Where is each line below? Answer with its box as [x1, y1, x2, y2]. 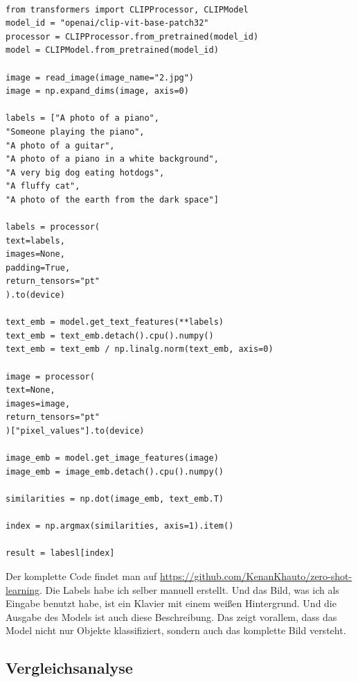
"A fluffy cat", [6, 181, 80, 191]
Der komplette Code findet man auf [6, 568, 157, 583]
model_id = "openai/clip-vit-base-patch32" [6, 18, 209, 28]
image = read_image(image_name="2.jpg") [6, 72, 195, 83]
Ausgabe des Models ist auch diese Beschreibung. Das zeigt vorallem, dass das [6, 609, 337, 624]
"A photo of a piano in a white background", [6, 154, 219, 164]
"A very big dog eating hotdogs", [6, 167, 165, 178]
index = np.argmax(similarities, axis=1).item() [6, 521, 234, 531]
